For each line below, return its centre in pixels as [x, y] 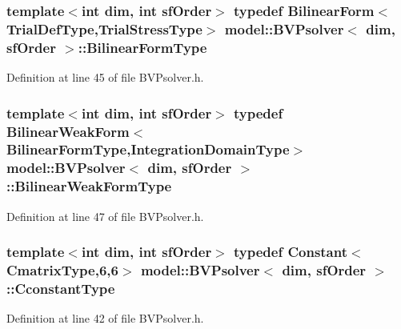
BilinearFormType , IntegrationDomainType [148, 149]
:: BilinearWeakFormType [89, 186]
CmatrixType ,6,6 [62, 270]
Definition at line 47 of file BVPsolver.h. [105, 216]
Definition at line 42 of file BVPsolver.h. [105, 318]
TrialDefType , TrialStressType [104, 28]
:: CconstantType [61, 288]
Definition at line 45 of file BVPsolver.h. [105, 77]
